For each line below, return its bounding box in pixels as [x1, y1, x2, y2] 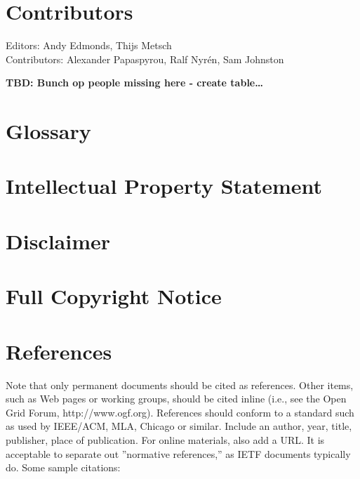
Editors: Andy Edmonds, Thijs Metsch [6, 38, 172, 53]
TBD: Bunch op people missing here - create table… [6, 75, 263, 90]
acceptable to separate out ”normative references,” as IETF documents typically [6, 446, 351, 461]
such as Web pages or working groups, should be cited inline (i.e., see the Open [6, 391, 347, 406]
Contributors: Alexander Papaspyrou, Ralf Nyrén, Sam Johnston [6, 51, 284, 66]
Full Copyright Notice [6, 282, 222, 310]
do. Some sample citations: [6, 460, 121, 475]
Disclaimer [6, 226, 111, 255]
